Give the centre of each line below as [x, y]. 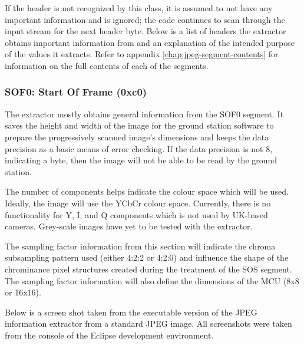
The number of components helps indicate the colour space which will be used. [147, 191]
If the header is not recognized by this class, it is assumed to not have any [139, 8]
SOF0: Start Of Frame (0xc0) [76, 92]
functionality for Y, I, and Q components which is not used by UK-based [136, 214]
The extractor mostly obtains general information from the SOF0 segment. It [144, 114]
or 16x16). [23, 292]
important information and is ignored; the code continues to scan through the [145, 19]
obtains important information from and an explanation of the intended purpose [150, 42]
